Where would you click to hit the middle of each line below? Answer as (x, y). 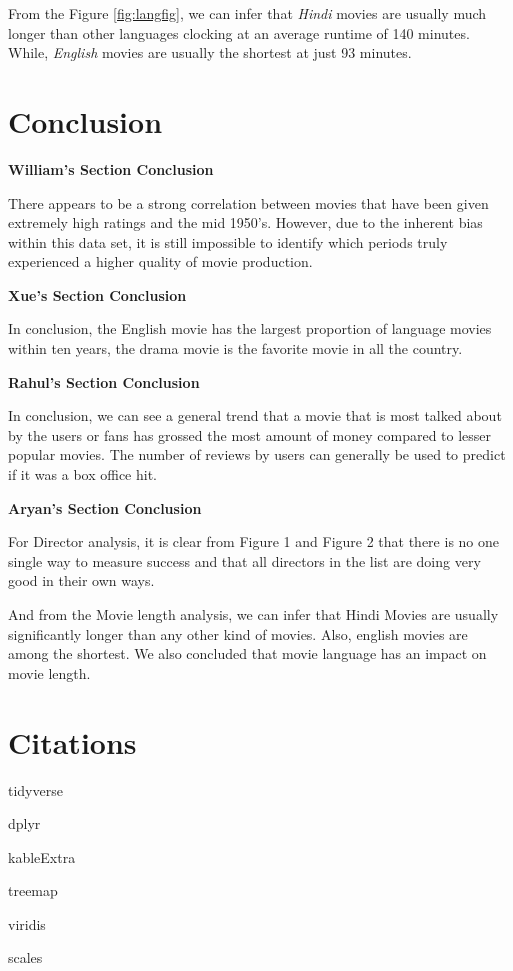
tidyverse (35, 789)
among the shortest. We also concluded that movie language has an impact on (247, 653)
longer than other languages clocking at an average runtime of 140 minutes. (239, 32)
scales (25, 957)
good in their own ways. (81, 580)
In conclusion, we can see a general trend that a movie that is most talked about (255, 415)
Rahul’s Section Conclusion (104, 381)
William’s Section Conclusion (111, 168)
